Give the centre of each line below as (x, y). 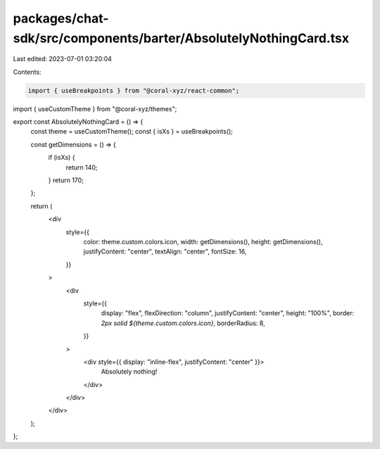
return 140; (82, 167)
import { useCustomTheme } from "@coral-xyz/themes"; (95, 108)
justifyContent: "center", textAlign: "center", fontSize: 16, (165, 252)
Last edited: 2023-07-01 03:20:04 (63, 59)
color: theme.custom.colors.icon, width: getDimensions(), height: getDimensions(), (203, 242)
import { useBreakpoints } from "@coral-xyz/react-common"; (134, 90)
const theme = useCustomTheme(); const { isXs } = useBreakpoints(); (132, 132)
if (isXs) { (62, 158)
